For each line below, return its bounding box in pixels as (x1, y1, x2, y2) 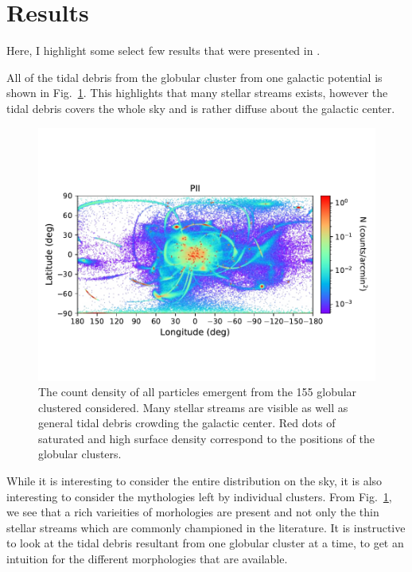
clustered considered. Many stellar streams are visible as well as (38, 399, 348, 415)
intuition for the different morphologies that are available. (6, 551, 288, 567)
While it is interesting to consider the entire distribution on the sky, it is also (6, 473, 383, 489)
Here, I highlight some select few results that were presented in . (6, 42, 321, 59)
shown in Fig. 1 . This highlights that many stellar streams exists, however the (6, 84, 388, 101)
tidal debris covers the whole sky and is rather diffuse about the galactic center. (6, 99, 395, 116)
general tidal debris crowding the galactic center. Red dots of (38, 414, 336, 431)
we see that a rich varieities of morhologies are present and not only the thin (6, 504, 379, 520)
